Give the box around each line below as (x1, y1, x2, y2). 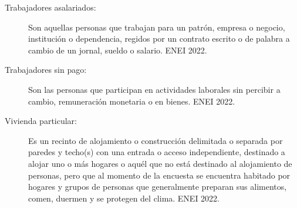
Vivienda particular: (5, 115, 77, 127)
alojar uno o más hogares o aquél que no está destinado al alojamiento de (28, 157, 292, 169)
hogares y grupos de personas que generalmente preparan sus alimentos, (28, 180, 287, 193)
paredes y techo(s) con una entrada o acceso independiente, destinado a (28, 146, 285, 158)
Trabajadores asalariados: (5, 1, 96, 13)
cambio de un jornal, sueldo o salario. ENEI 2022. (28, 43, 207, 56)
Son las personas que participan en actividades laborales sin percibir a (28, 83, 281, 95)
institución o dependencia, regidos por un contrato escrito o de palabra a (28, 32, 290, 45)
